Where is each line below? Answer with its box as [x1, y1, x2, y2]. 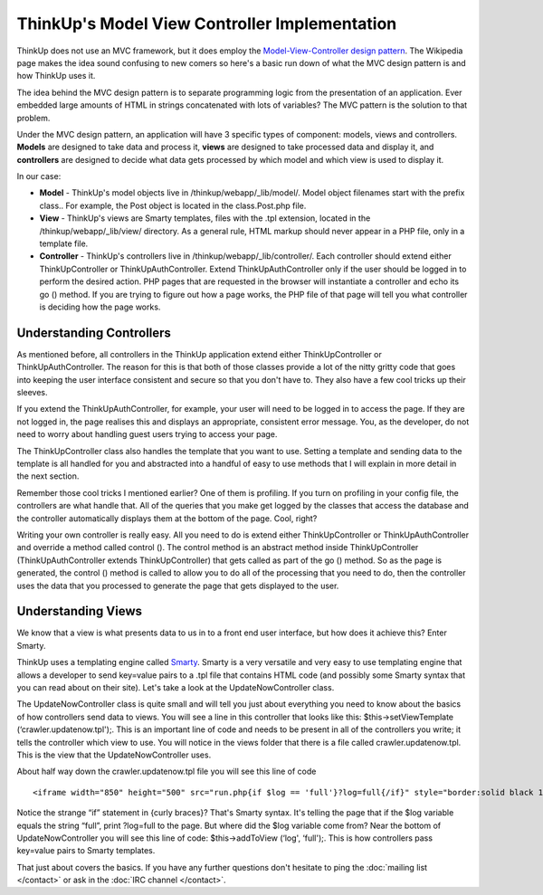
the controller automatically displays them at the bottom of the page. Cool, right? [16, 512, 318, 524]
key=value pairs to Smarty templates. [16, 845, 156, 856]
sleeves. [16, 387, 49, 398]
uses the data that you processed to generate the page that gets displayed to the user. [16, 580, 339, 591]
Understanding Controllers [16, 325, 172, 340]
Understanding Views [16, 604, 143, 619]
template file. [39, 238, 89, 249]
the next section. [16, 471, 80, 481]
